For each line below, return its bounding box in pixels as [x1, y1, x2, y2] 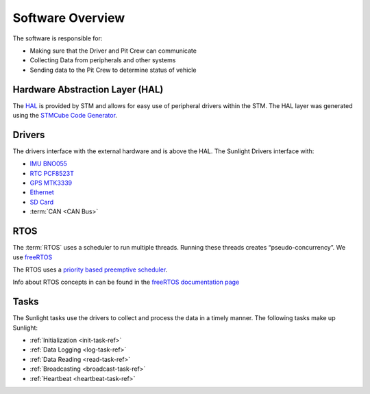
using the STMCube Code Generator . [12, 111, 118, 120]
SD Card [29, 198, 54, 206]
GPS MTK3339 [29, 179, 73, 187]
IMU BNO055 [29, 159, 68, 168]
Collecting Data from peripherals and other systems [29, 56, 176, 64]
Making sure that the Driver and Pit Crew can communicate [29, 47, 197, 55]
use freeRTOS [12, 253, 53, 261]
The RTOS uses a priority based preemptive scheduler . [12, 265, 168, 274]
